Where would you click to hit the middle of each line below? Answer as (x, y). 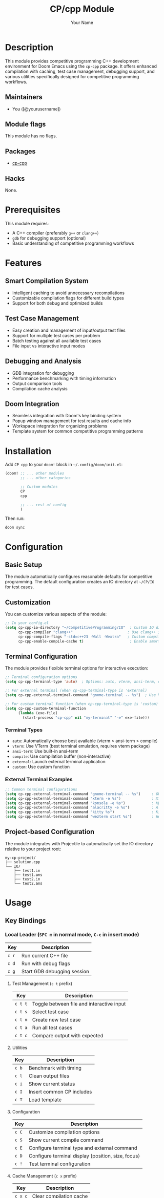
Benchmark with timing (55, 1068)
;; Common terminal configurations (41, 789)
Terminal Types (24, 730)
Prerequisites (33, 210)
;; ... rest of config (43, 505)
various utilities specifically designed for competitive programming (72, 76)
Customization (28, 602)
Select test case (51, 1011)
